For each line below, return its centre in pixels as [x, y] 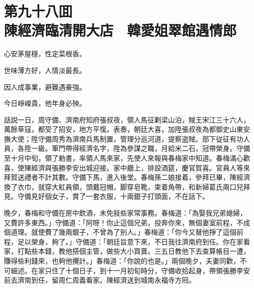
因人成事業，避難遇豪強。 [45, 86]
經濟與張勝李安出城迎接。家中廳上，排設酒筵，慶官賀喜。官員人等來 [140, 167]
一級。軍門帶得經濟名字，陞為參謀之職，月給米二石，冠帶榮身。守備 [140, 148]
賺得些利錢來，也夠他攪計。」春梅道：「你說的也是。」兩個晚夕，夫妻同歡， [122, 261]
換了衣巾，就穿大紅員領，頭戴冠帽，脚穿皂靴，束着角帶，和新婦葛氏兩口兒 [124, 186]
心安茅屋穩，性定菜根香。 [45, 54]
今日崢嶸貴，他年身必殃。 [45, 103]
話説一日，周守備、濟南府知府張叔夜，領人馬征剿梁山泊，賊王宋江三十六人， [127, 119]
